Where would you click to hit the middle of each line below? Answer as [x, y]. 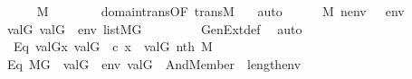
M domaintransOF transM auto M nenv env [220, 11]
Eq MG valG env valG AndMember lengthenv [154, 63]
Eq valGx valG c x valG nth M [113, 46]
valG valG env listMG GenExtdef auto [154, 28]
